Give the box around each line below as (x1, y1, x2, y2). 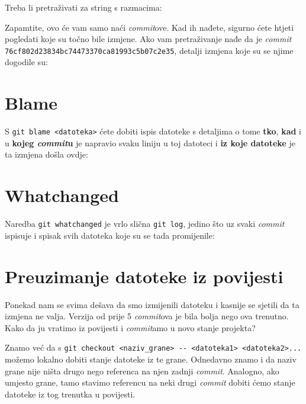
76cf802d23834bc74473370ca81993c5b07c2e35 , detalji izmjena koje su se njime (5, 44, 294, 56)
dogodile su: (5, 56, 48, 68)
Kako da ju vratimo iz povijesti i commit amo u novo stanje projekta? (5, 321, 256, 334)
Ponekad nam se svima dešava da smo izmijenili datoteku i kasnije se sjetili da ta (5, 298, 299, 310)
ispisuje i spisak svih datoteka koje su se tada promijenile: (5, 229, 215, 241)
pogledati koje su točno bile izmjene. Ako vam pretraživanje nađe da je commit (5, 33, 292, 45)
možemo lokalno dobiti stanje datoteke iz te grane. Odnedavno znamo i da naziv (5, 352, 297, 365)
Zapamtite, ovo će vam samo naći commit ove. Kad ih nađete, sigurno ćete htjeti (5, 21, 294, 33)
